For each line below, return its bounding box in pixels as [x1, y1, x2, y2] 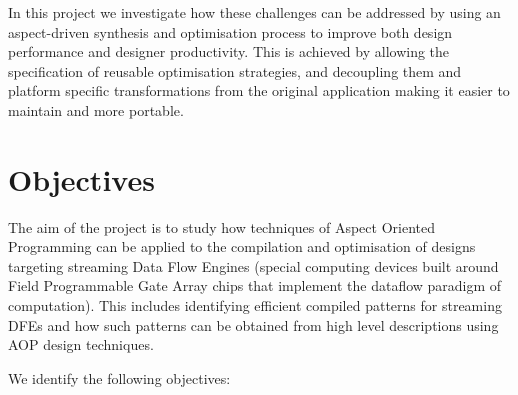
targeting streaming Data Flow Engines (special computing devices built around [8, 255, 499, 276]
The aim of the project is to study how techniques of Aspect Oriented [8, 216, 435, 237]
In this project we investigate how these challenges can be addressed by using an [8, 2, 501, 22]
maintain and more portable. [8, 99, 184, 120]
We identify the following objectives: [8, 367, 231, 388]
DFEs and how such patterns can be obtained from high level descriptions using [8, 314, 499, 335]
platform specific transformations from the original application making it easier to [8, 80, 510, 101]
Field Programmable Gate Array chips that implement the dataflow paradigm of [8, 275, 502, 296]
